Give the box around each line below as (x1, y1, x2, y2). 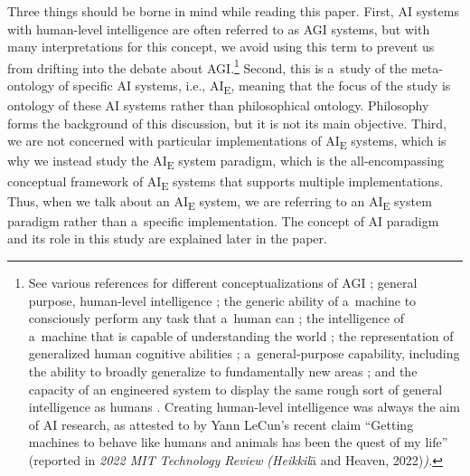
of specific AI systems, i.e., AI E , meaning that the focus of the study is (58, 76, 451, 97)
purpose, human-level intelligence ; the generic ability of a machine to (28, 290, 417, 309)
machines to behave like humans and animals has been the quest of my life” (28, 433, 448, 452)
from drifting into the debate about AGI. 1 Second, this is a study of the (7, 55, 408, 77)
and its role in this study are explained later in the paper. (7, 229, 327, 248)
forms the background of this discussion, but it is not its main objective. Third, (7, 113, 447, 132)
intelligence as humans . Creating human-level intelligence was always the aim (28, 397, 460, 416)
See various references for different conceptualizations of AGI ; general (28, 273, 418, 292)
